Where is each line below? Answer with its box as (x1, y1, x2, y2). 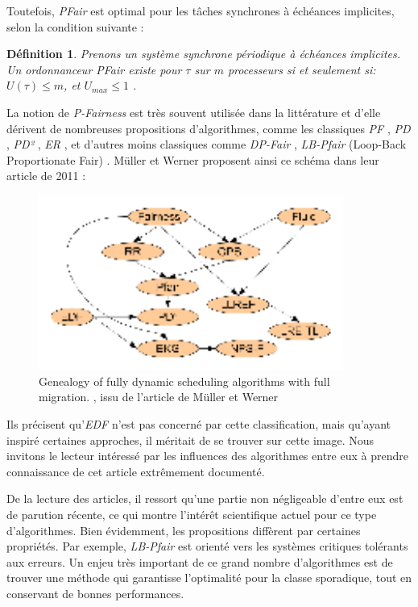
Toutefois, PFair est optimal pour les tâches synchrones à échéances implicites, (6, 2, 395, 19)
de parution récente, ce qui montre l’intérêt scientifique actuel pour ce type (6, 505, 377, 522)
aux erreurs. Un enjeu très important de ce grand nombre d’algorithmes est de (6, 553, 393, 570)
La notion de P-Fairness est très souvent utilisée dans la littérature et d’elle (6, 103, 381, 120)
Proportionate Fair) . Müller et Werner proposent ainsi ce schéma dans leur (6, 151, 379, 168)
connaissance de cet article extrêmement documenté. (6, 463, 265, 479)
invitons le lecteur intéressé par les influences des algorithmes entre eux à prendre (6, 447, 408, 464)
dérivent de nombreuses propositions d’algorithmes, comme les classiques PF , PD (6, 119, 411, 136)
